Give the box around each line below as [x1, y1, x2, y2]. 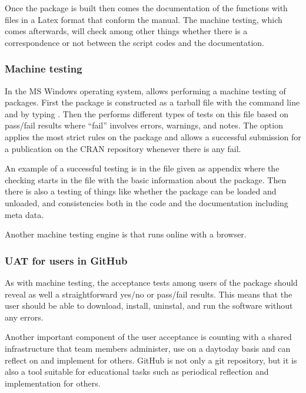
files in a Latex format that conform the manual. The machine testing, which [5, 13, 282, 25]
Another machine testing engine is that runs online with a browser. [5, 228, 247, 240]
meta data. [5, 208, 44, 220]
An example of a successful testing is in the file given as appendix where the [5, 162, 280, 174]
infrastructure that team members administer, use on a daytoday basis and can [5, 342, 291, 354]
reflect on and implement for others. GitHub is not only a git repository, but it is [5, 354, 297, 366]
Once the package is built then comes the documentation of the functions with [5, 2, 288, 14]
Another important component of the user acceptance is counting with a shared [5, 331, 292, 343]
